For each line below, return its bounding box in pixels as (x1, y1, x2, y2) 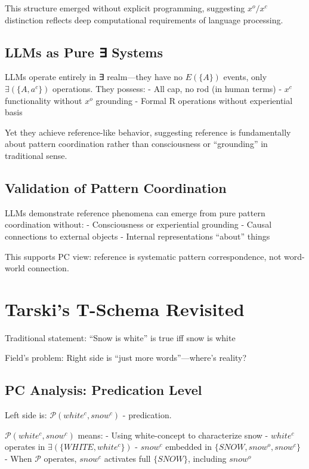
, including (187, 452, 227, 465)
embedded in (165, 440, 212, 453)
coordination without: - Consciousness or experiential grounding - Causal (5, 218, 272, 231)
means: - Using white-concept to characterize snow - (78, 428, 268, 441)
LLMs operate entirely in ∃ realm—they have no (5, 70, 183, 83)
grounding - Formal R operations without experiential (95, 94, 293, 106)
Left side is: (5, 409, 47, 421)
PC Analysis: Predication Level (5, 381, 202, 399)
